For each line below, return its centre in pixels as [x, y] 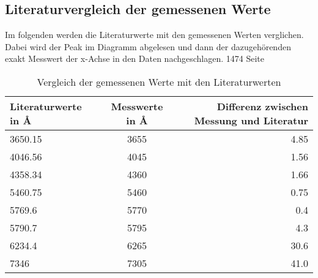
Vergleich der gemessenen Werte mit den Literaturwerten [159, 81]
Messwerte [137, 106]
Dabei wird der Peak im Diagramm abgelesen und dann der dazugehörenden [148, 46]
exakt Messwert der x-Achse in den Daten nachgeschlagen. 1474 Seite [135, 58]
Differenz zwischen [262, 106]
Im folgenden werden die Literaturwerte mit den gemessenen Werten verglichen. [154, 35]
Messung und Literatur [251, 120]
